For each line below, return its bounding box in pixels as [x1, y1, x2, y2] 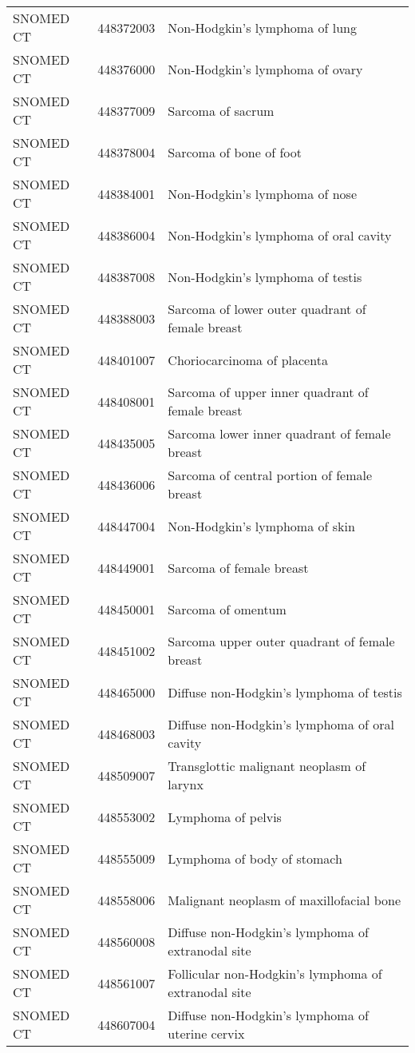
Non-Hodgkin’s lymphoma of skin [168, 516, 355, 535]
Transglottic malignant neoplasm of [168, 757, 366, 775]
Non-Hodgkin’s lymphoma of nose [168, 184, 357, 203]
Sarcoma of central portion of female [168, 466, 373, 484]
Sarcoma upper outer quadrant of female [168, 632, 395, 650]
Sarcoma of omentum [168, 599, 287, 618]
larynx [168, 775, 204, 793]
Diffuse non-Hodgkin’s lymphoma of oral [168, 715, 394, 733]
